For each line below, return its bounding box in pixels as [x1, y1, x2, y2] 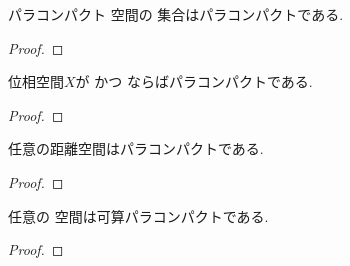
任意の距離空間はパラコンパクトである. [8, 138, 264, 159]
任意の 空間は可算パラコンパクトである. [8, 205, 269, 226]
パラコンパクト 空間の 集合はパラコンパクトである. [8, 4, 344, 24]
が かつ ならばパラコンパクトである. [75, 71, 313, 92]
